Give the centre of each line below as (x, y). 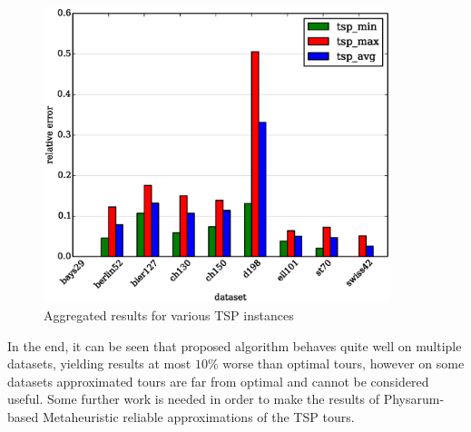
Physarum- (414, 399)
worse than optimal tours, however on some (343, 363)
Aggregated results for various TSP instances (169, 314)
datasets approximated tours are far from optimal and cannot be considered (218, 381)
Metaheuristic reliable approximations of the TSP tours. (198, 416)
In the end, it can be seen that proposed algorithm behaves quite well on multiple (235, 345)
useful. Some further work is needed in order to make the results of (194, 399)
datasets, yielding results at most (99, 363)
